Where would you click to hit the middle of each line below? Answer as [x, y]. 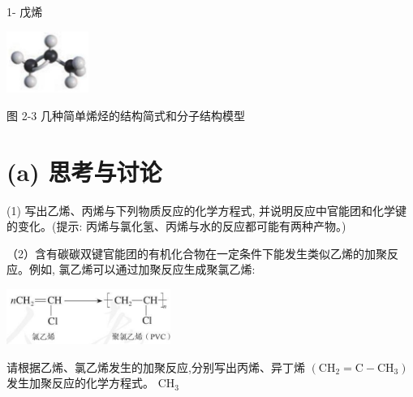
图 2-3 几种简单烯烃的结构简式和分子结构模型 [126, 115]
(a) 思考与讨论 [84, 171]
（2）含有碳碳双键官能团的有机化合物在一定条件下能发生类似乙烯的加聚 [197, 253]
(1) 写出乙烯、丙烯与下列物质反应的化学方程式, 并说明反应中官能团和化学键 [207, 210]
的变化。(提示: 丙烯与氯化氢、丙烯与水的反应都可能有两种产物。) [176, 226]
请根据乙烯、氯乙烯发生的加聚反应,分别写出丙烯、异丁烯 [156, 367]
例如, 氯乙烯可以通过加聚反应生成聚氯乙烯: [142, 269]
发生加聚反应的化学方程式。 [80, 383]
